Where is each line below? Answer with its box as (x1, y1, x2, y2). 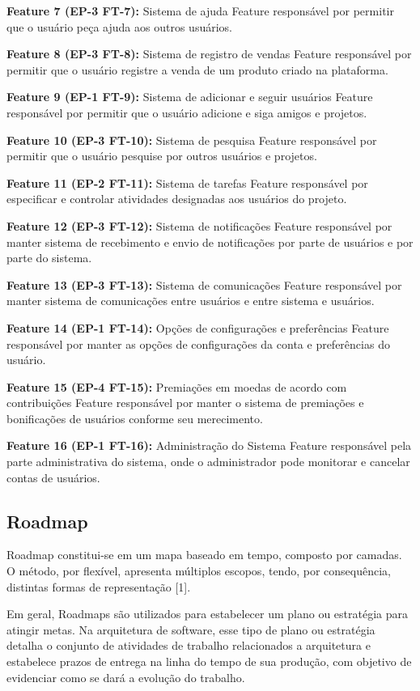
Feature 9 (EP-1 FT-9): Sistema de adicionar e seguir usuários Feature (6, 88, 373, 105)
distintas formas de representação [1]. (6, 578, 191, 595)
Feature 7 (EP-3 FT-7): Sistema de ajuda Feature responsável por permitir (6, 2, 394, 19)
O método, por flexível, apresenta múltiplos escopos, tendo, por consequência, (6, 562, 391, 579)
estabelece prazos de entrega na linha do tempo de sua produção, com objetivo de (6, 653, 412, 670)
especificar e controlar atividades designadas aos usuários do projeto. (6, 190, 347, 207)
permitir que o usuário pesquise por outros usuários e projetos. (6, 147, 317, 164)
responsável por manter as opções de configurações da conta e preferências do (6, 335, 390, 352)
